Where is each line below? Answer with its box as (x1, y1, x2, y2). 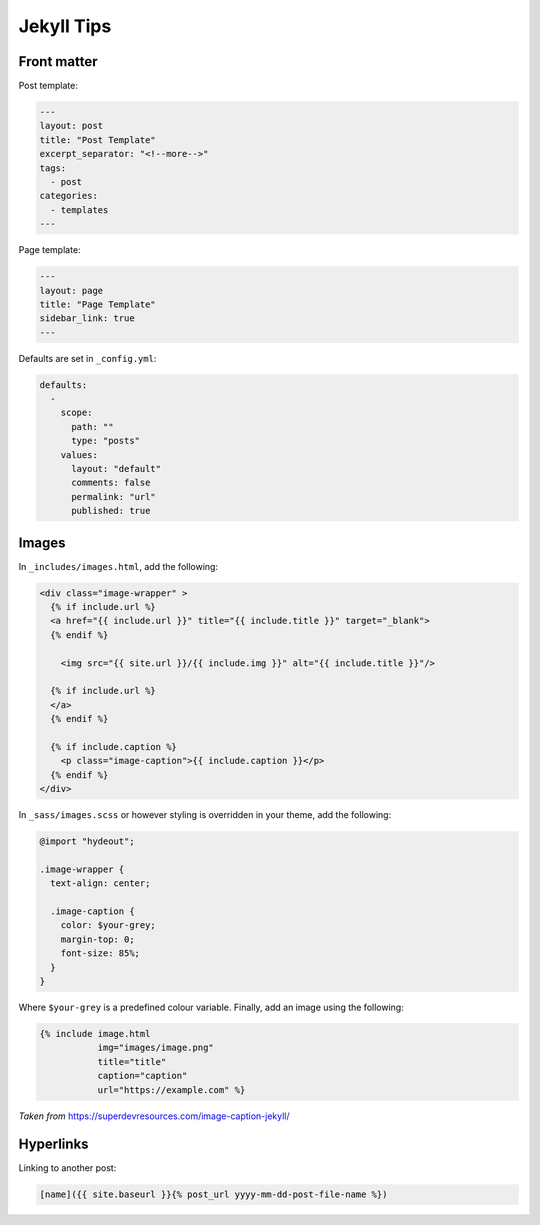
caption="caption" (97, 1070, 188, 1082)
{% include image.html (39, 1028, 151, 1039)
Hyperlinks (18, 1136, 89, 1153)
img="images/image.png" (97, 1042, 214, 1054)
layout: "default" (71, 463, 162, 475)
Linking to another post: (18, 1162, 117, 1174)
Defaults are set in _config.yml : (18, 352, 157, 364)
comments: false (71, 477, 151, 489)
